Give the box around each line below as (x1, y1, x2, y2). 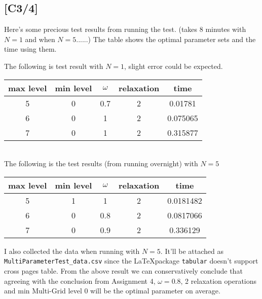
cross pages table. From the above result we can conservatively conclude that (4, 266, 243, 276)
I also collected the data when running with (4, 245, 140, 256)
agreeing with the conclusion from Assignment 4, (4, 275, 156, 286)
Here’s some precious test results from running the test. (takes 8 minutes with (4, 24, 246, 34)
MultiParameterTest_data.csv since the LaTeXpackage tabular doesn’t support (4, 255, 258, 266)
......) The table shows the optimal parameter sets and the (76, 33, 256, 44)
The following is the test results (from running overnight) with (4, 158, 198, 169)
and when (25, 33, 55, 44)
